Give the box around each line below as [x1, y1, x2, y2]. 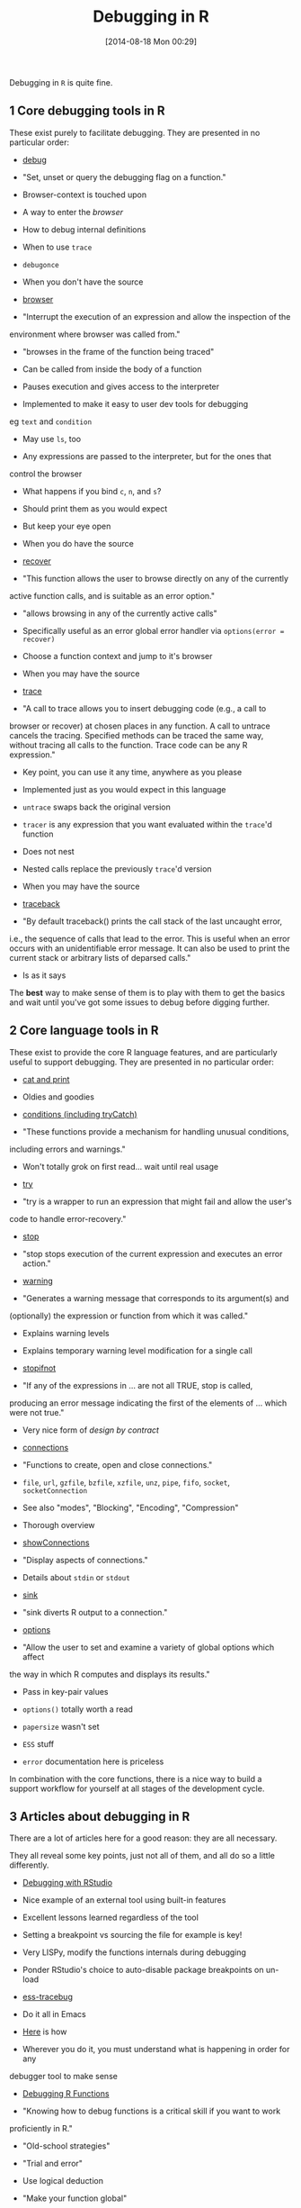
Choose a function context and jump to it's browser [22, 650, 213, 661]
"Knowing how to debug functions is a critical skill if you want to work [22, 2105, 281, 2117]
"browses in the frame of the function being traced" [22, 346, 215, 357]
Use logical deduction [22, 2176, 104, 2186]
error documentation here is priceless [22, 1756, 164, 1767]
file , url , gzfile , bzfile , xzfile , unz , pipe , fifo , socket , [22, 1477, 231, 1488]
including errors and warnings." [9, 1144, 126, 1154]
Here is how [22, 2026, 67, 2037]
